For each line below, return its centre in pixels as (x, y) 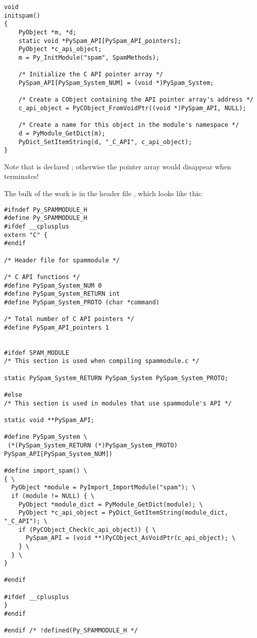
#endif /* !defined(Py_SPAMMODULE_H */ (71, 631)
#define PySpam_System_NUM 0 (53, 285)
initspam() (22, 15)
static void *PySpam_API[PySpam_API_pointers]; (100, 41)
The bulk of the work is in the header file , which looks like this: (104, 193)
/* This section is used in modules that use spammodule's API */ (118, 403)
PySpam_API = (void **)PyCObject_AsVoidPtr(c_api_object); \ (131, 538)
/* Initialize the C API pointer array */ (91, 75)
